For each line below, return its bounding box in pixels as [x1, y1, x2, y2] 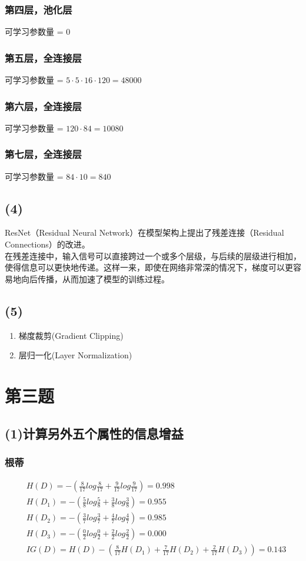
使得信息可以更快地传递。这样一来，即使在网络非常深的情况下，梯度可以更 [5, 261, 293, 273]
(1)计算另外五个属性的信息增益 [5, 424, 184, 442]
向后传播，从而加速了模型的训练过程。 [21, 272, 169, 285]
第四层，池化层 [5, 2, 72, 16]
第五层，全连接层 [5, 50, 82, 65]
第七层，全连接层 [5, 147, 82, 161]
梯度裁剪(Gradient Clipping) [18, 329, 124, 341]
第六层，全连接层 [5, 98, 82, 113]
